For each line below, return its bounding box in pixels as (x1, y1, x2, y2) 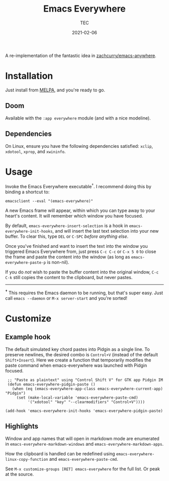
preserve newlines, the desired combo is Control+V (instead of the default (5, 351, 158, 357)
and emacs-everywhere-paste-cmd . (49, 456, 118, 462)
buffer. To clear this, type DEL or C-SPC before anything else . (5, 233, 129, 240)
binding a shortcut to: (5, 189, 50, 195)
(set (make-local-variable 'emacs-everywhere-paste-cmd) (16, 395, 138, 400)
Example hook (5, 333, 51, 341)
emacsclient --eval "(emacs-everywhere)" (5, 199, 94, 204)
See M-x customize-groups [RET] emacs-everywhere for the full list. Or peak (5, 465, 160, 472)
